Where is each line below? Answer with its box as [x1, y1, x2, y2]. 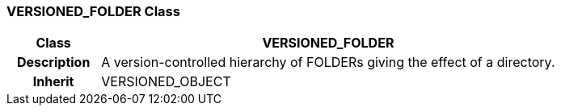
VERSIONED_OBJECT [101, 73, 231, 90]
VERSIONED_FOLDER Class [6, 3, 180, 19]
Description [16, 54, 91, 71]
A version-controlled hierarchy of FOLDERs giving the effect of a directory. [101, 54, 555, 71]
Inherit [32, 73, 74, 90]
